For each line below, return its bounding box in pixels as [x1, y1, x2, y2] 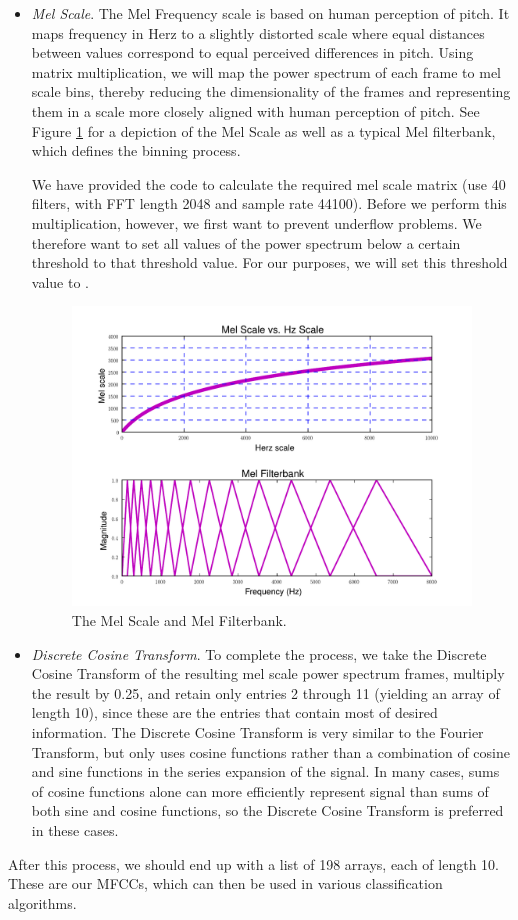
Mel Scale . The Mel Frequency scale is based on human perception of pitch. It [31, 3, 510, 23]
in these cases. [31, 819, 119, 840]
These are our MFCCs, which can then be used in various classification [8, 873, 443, 894]
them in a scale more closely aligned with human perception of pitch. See [31, 100, 480, 121]
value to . [31, 271, 89, 292]
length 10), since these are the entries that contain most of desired [31, 702, 438, 723]
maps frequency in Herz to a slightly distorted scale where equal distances [31, 22, 485, 43]
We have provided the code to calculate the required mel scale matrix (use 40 [31, 173, 506, 194]
